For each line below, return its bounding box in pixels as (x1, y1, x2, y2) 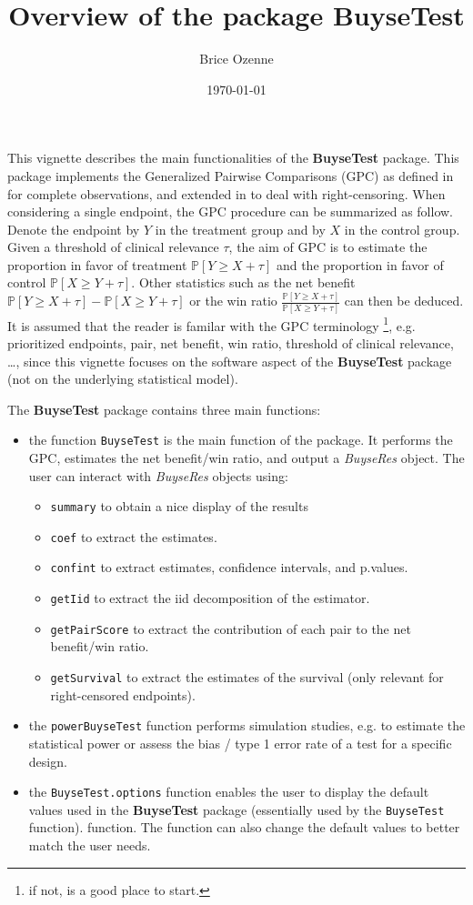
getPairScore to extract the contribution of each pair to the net (50, 618, 411, 638)
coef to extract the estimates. (50, 527, 217, 546)
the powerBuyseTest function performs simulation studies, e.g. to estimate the (28, 716, 466, 735)
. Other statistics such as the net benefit (131, 273, 356, 292)
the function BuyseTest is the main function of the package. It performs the (28, 430, 453, 449)
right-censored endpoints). (50, 685, 196, 704)
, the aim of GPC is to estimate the (228, 237, 428, 256)
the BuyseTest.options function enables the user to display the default (28, 782, 429, 801)
